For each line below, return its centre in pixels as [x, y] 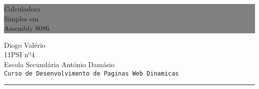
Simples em [21, 18]
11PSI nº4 [19, 54]
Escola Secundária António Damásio [59, 64]
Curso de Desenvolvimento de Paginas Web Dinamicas [91, 73]
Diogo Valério [25, 44]
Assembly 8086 [27, 28]
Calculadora [22, 8]
